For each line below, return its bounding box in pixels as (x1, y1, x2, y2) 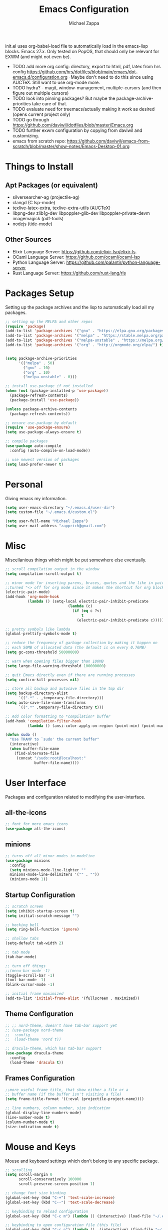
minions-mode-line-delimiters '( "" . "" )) (9, 872, 99, 877)
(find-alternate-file (14, 751, 59, 756)
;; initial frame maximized (5, 991, 64, 996)
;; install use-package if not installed (5, 384, 93, 389)
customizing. (12, 132, 39, 138)
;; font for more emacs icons (5, 822, 68, 827)
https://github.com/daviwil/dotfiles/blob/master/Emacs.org (12, 122, 133, 128)
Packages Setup (5, 287, 74, 299)
